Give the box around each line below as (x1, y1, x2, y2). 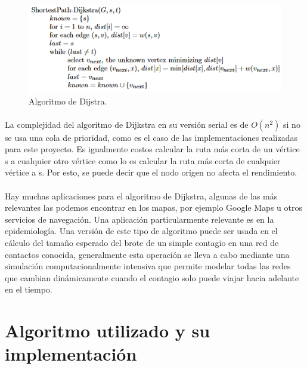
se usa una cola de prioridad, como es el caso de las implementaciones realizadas (5, 131, 297, 143)
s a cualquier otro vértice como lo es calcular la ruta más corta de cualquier (5, 154, 281, 167)
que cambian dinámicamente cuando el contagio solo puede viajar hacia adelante (5, 271, 299, 284)
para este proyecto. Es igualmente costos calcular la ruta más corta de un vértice (5, 143, 300, 155)
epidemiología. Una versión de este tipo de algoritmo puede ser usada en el (5, 225, 278, 237)
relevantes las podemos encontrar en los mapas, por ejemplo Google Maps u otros (5, 201, 302, 214)
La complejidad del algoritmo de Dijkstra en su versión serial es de (5, 118, 249, 130)
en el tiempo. (5, 283, 52, 296)
